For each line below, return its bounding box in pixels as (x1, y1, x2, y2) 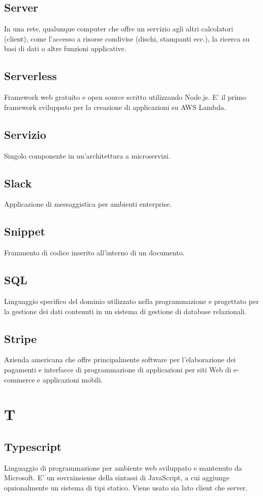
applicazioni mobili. (42, 374, 103, 385)
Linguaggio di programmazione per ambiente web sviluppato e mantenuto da (4, 462, 242, 473)
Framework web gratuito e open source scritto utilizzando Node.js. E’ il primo (4, 92, 246, 102)
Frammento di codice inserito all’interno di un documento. (4, 247, 185, 258)
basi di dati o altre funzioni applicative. (4, 43, 126, 54)
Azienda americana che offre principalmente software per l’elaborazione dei (4, 354, 236, 365)
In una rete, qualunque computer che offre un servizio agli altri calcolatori (4, 23, 233, 34)
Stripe (4, 330, 37, 346)
